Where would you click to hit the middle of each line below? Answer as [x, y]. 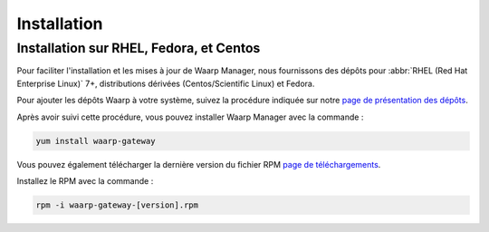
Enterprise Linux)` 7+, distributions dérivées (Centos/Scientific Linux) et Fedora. [166, 83]
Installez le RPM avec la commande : [85, 180]
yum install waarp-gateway [96, 141]
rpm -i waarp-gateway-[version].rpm [117, 205]
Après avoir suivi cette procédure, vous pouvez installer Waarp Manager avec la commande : [190, 117]
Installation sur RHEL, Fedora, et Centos [139, 48]
